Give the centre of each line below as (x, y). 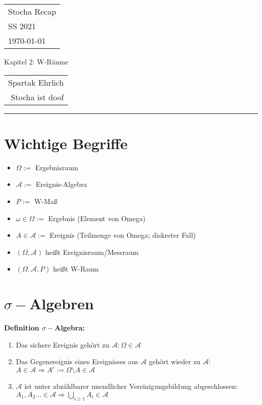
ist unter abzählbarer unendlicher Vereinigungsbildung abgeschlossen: (131, 386)
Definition (22, 327)
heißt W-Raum (76, 269)
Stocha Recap (32, 11)
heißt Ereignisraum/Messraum (92, 252)
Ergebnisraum (56, 167)
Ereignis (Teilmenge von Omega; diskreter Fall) (123, 235)
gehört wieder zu (175, 361)
